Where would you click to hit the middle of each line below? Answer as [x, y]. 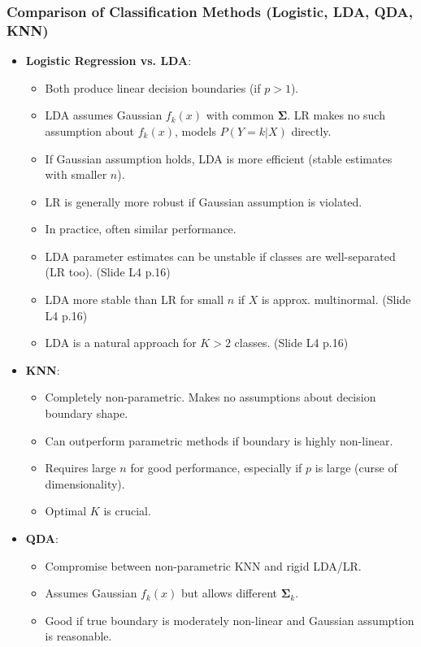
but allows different [229, 593]
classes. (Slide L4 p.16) [291, 343]
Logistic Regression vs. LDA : [109, 61]
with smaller [76, 174]
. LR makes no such [336, 115]
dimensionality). [85, 483]
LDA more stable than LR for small [135, 300]
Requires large [80, 468]
